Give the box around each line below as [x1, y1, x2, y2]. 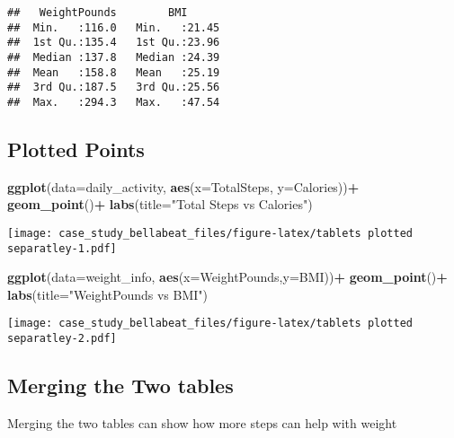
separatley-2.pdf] [7, 332, 117, 346]
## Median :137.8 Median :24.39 [7, 50, 220, 64]
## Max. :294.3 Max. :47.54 [7, 95, 220, 109]
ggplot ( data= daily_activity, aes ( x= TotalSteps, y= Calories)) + [7, 177, 360, 196]
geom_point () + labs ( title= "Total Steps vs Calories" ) [7, 195, 313, 214]
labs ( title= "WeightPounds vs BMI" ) [7, 285, 209, 303]
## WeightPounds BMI [7, 6, 188, 19]
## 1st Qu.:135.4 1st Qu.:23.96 [7, 36, 220, 49]
